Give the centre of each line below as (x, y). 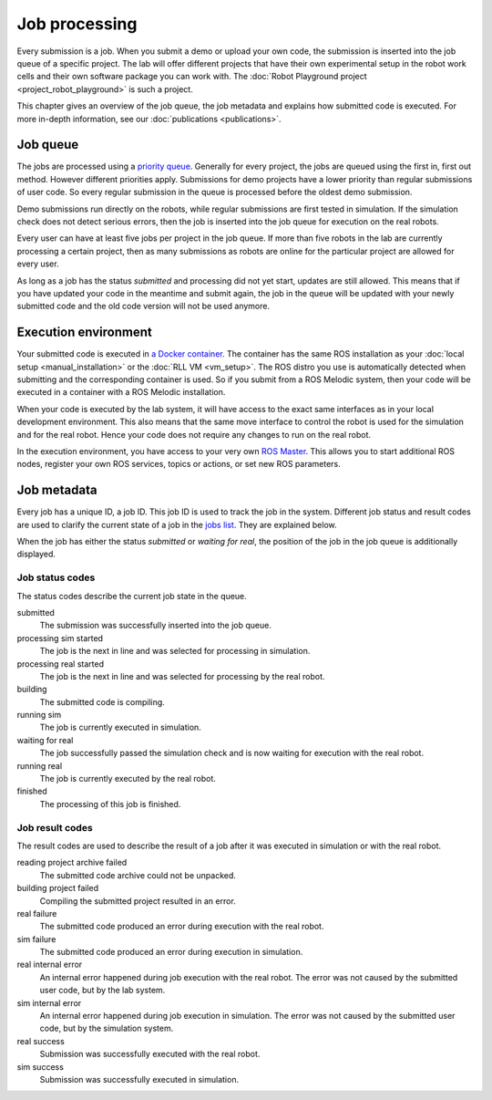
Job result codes (55, 827)
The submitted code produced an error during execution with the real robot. (182, 927)
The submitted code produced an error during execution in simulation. (171, 952)
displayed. (36, 554)
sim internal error (49, 1002)
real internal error (50, 965)
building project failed (58, 888)
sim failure (36, 939)
